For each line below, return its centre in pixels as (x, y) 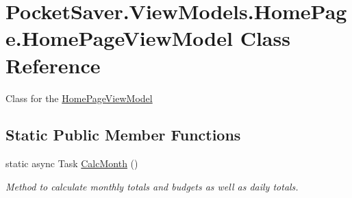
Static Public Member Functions (123, 135)
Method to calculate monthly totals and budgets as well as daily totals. (152, 186)
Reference (53, 65)
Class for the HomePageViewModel (79, 98)
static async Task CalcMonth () (72, 163)
